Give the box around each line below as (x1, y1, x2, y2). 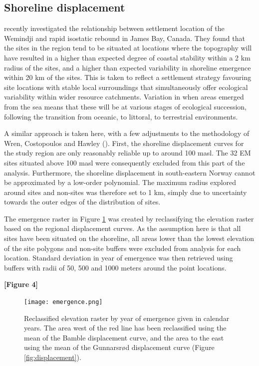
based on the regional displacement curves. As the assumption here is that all (4, 223, 241, 233)
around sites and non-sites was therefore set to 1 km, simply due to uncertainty (4, 186, 247, 197)
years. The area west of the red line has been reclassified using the (24, 322, 227, 333)
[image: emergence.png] (24, 298, 103, 306)
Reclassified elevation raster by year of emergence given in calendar (24, 312, 230, 323)
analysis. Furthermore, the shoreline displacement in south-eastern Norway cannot (4, 167, 256, 177)
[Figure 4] (4, 279, 38, 289)
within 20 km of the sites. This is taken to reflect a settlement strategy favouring (4, 72, 252, 82)
